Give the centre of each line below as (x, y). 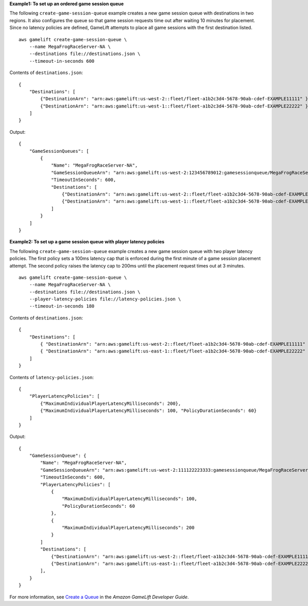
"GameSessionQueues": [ (59, 151)
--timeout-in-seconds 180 (62, 306)
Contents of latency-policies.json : (52, 377)
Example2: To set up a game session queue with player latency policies (87, 242)
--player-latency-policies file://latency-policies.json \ (105, 299)
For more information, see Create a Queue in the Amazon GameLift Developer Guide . (99, 597)
